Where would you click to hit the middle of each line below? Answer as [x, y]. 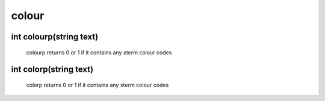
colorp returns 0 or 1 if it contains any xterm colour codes [97, 85]
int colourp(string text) [55, 37]
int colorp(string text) [52, 70]
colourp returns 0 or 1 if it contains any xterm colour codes [99, 52]
